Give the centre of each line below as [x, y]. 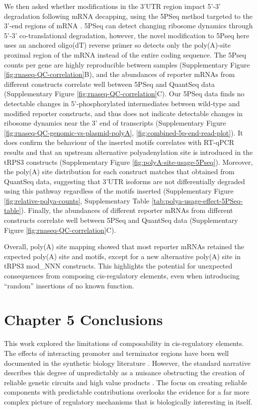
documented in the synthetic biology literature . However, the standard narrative [127, 363]
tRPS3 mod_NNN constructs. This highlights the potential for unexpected [118, 266]
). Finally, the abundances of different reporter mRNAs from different [127, 210]
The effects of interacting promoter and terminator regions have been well [117, 353]
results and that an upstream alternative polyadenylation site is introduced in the [128, 152]
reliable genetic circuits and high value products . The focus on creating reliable [126, 382]
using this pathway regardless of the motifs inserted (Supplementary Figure [119, 191]
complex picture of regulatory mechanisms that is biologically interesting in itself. [128, 401]
